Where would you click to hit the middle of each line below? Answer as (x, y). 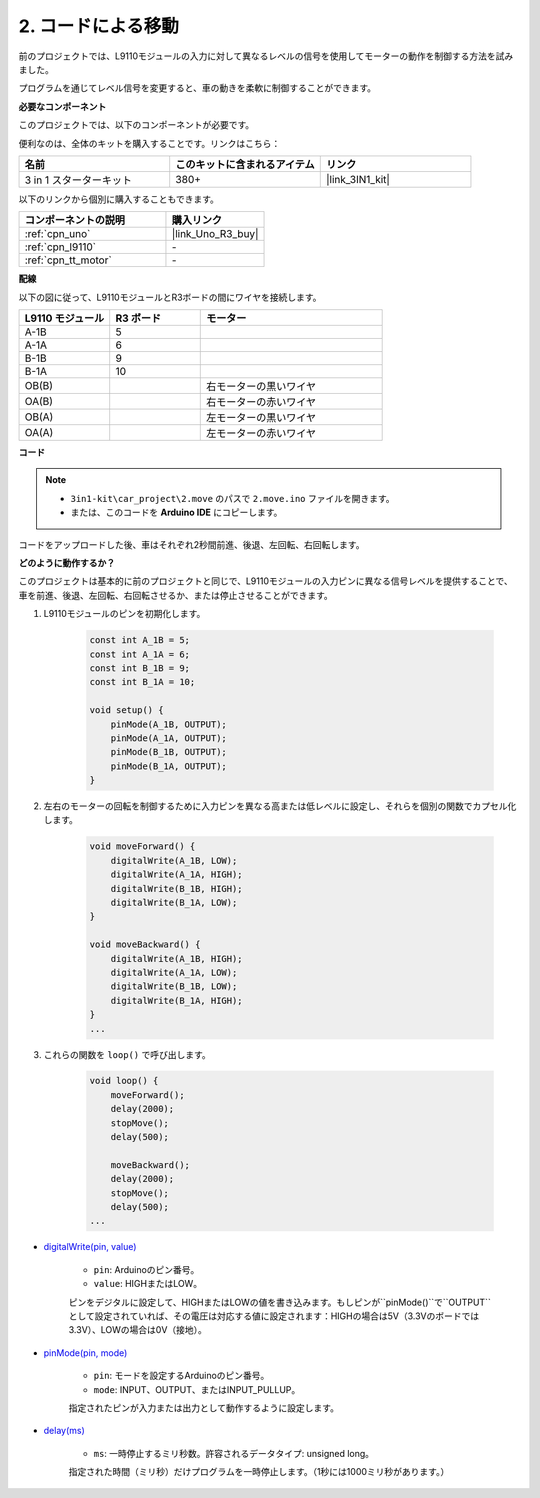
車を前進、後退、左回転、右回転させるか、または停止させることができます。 (176, 595)
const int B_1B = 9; (139, 668)
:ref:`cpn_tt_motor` (68, 260)
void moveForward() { (142, 846)
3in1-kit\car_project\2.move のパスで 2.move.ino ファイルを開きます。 (232, 498)
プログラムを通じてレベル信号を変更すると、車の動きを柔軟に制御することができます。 (197, 88)
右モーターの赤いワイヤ (261, 402)
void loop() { (124, 1081)
